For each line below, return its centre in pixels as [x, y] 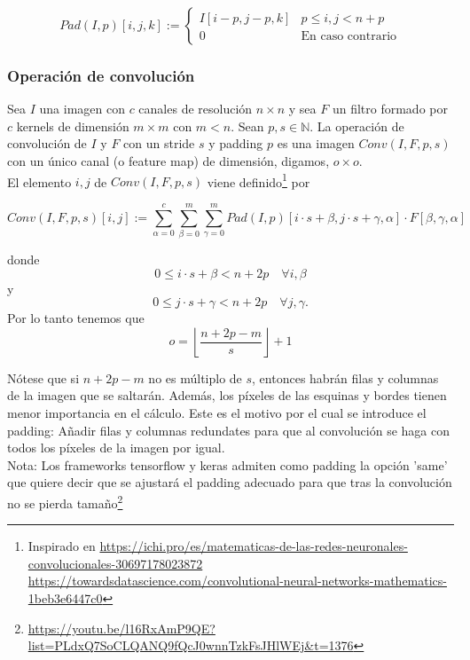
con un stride [159, 143]
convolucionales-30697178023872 [115, 563]
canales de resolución [196, 109]
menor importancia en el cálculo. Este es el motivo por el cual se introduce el [217, 412]
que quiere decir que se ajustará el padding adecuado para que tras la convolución [230, 482]
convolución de [47, 143]
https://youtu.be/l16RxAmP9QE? [121, 628]
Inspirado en [62, 546]
